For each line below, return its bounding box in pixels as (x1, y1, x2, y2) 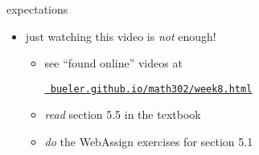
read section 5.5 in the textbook (44, 106, 201, 123)
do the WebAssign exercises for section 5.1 (44, 133, 253, 150)
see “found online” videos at (44, 55, 183, 71)
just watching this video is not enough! (25, 27, 216, 44)
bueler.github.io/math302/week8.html (50, 83, 253, 95)
